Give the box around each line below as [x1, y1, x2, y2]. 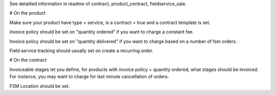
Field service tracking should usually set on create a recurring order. [9, 47, 153, 54]
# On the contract [9, 57, 47, 63]
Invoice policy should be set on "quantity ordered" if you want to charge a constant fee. [9, 29, 194, 35]
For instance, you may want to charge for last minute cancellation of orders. [9, 74, 169, 80]
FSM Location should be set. [9, 83, 70, 89]
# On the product [9, 10, 46, 16]
